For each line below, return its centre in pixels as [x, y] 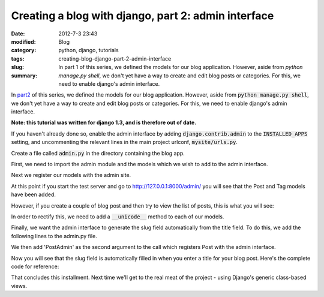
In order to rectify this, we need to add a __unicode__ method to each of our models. [118, 217]
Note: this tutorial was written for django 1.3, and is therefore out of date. [104, 122]
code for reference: [35, 266]
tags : [18, 58]
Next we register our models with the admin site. [71, 175]
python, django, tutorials [89, 50]
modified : [23, 41]
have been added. [34, 194]
